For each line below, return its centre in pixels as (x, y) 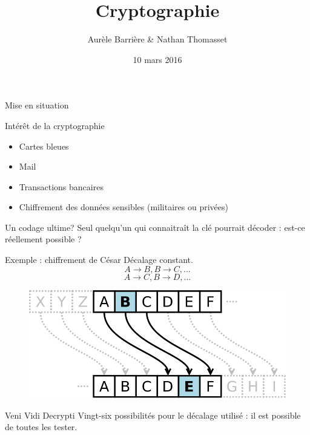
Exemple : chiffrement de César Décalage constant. (99, 260)
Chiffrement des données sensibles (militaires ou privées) (124, 207)
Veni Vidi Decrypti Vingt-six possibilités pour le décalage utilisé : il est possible (153, 415)
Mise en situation (37, 105)
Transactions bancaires (61, 186)
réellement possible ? (43, 239)
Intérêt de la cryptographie (55, 125)
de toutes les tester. (41, 427)
